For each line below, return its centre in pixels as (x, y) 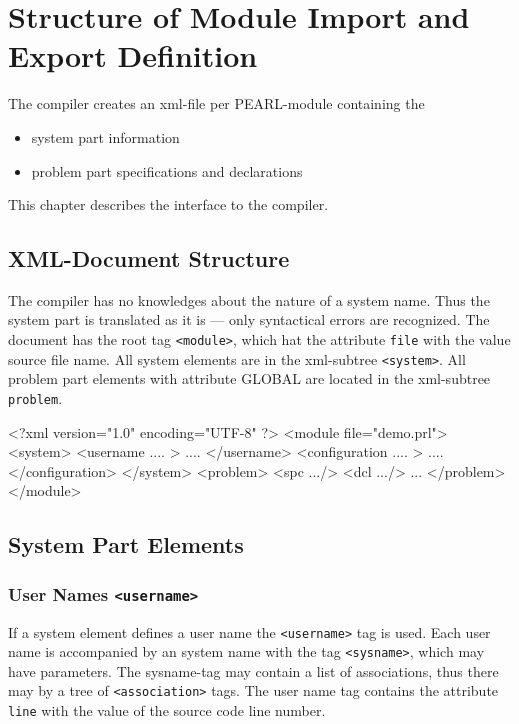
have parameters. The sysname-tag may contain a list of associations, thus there (253, 670)
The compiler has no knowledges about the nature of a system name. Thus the (249, 299)
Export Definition (133, 55)
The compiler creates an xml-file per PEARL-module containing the (216, 103)
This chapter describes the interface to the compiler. (168, 204)
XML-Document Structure (149, 258)
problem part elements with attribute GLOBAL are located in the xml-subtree (249, 378)
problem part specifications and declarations (167, 170)
